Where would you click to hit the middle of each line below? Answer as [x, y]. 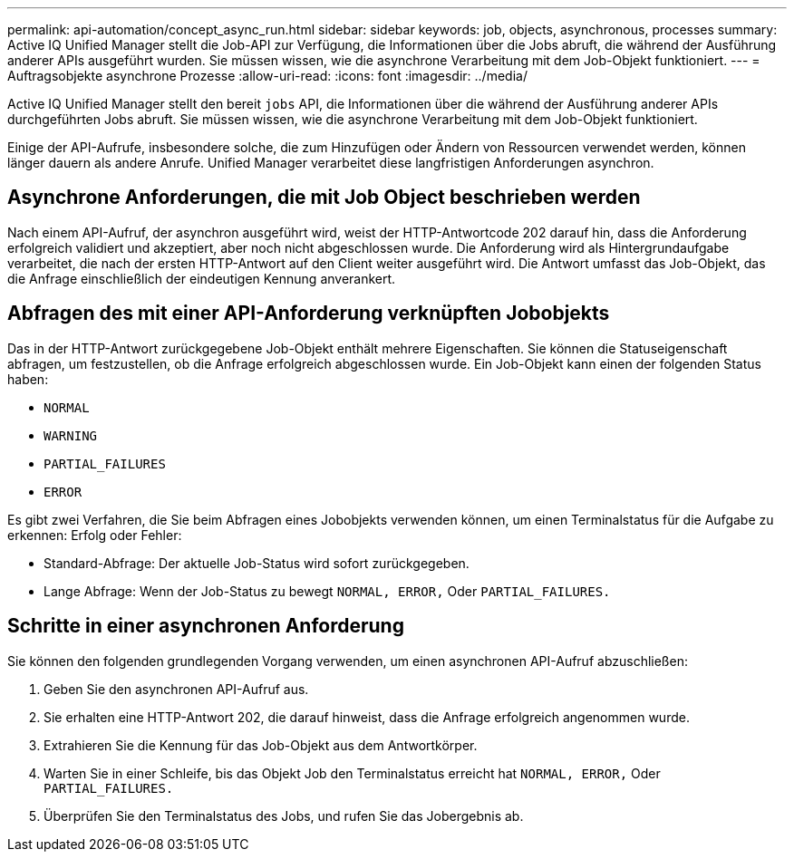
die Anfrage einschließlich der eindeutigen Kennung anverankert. [202, 278]
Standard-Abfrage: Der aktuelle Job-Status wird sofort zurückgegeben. [257, 563]
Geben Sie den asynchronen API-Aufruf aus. [176, 689]
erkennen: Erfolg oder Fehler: [95, 535]
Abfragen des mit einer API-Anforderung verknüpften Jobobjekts [309, 314]
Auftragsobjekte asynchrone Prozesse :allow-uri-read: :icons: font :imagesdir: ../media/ [267, 76]
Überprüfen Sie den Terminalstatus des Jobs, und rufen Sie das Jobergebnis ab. [284, 816]
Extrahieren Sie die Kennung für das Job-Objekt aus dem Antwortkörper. [261, 745]
